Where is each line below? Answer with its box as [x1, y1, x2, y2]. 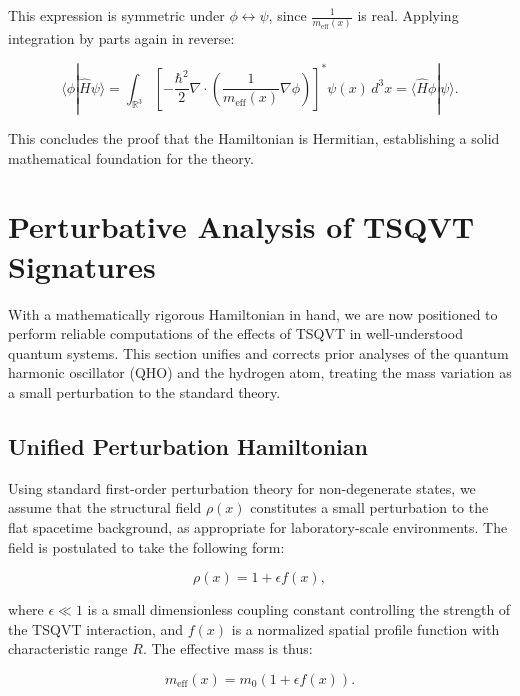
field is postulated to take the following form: [8, 536, 285, 557]
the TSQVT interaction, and [8, 618, 184, 639]
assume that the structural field [8, 497, 202, 518]
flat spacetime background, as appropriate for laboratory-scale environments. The [8, 516, 508, 537]
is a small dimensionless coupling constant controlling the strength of [87, 599, 511, 620]
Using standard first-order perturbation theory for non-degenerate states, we [8, 477, 476, 498]
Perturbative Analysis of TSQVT [8, 206, 475, 247]
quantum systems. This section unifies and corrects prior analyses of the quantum [8, 342, 509, 363]
